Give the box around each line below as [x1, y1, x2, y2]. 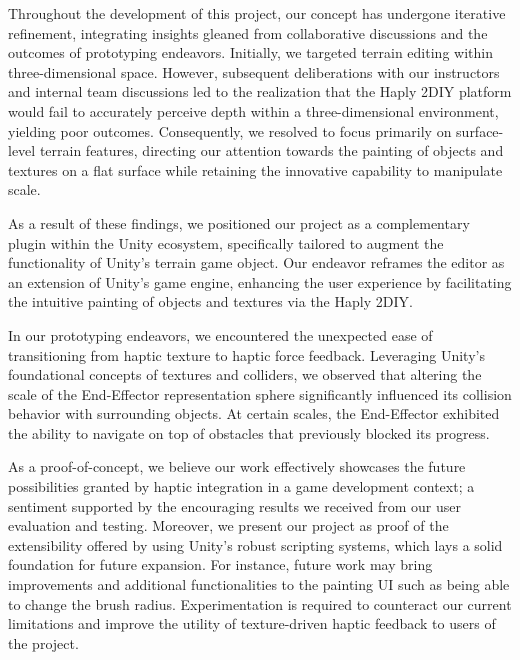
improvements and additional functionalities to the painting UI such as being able [8, 574, 510, 595]
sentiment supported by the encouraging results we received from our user [8, 495, 461, 516]
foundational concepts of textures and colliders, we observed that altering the [8, 364, 482, 385]
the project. [8, 632, 79, 653]
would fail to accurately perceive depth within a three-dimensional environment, [8, 100, 499, 121]
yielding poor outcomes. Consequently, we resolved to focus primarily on [8, 120, 452, 141]
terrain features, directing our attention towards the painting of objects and [39, 140, 504, 161]
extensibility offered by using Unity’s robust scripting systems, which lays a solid [8, 534, 503, 555]
